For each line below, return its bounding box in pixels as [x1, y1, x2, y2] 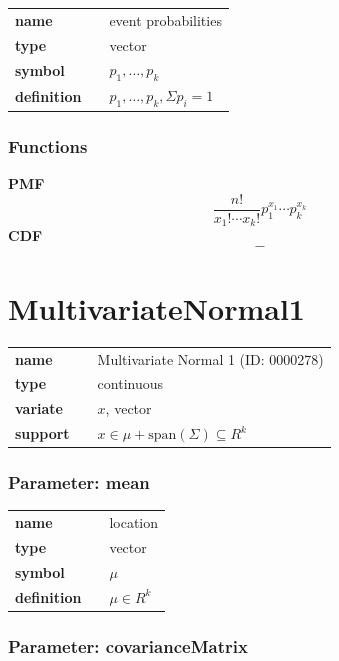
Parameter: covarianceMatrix [8, 633, 248, 658]
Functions [8, 133, 88, 158]
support [15, 423, 70, 444]
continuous [97, 373, 164, 394]
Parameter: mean [8, 470, 150, 495]
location [109, 512, 159, 533]
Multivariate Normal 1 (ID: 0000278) [97, 348, 324, 369]
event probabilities [109, 9, 222, 30]
